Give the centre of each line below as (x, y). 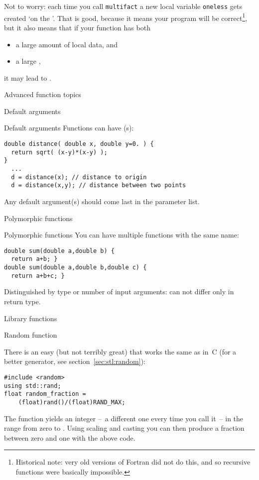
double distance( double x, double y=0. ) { (79, 144)
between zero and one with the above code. (70, 437)
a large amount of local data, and (67, 44)
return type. (22, 301)
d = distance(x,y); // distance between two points (99, 185)
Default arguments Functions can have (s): (69, 128)
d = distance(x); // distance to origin (79, 177)
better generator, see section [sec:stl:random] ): (75, 361)
